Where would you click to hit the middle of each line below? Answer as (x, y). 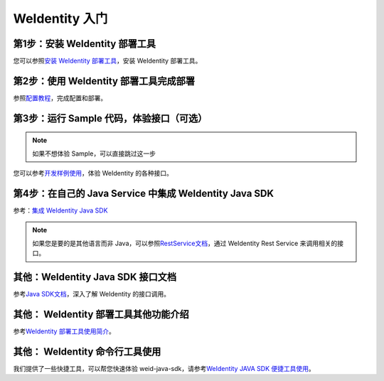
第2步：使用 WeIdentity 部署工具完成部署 (104, 81)
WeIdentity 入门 (60, 18)
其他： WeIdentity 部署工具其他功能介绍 (101, 314)
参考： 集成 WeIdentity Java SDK (60, 210)
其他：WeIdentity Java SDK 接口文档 (95, 277)
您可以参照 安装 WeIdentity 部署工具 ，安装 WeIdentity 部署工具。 (107, 61)
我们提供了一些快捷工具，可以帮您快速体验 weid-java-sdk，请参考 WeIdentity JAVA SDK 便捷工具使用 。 (164, 368)
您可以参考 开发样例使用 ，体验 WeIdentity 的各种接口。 (93, 173)
